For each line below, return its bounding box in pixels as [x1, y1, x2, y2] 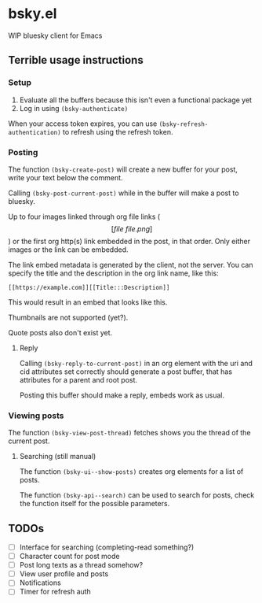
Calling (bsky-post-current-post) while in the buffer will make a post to [8, 188, 239, 198]
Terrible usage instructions [8, 54, 144, 67]
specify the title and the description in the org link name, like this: [8, 268, 219, 278]
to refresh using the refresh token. [62, 127, 173, 136]
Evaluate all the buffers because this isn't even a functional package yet [19, 95, 253, 105]
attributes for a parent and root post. [19, 375, 138, 384]
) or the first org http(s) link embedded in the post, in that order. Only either [8, 236, 251, 246]
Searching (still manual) [19, 452, 96, 461]
